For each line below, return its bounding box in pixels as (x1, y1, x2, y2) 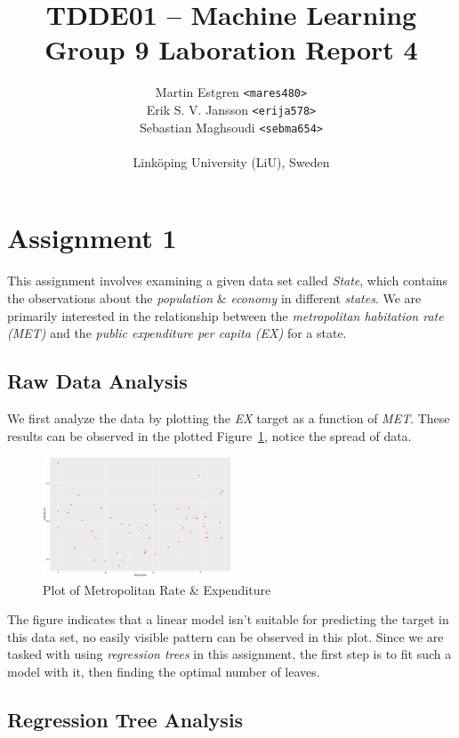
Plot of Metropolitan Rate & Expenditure (43, 580, 271, 598)
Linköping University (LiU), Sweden (133, 152, 330, 171)
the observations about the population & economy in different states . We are (7, 289, 422, 307)
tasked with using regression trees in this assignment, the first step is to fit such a (7, 645, 452, 663)
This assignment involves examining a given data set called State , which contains (7, 271, 448, 290)
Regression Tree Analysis (7, 705, 244, 733)
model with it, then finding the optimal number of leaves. (7, 662, 320, 680)
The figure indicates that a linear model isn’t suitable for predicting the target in (7, 610, 449, 629)
